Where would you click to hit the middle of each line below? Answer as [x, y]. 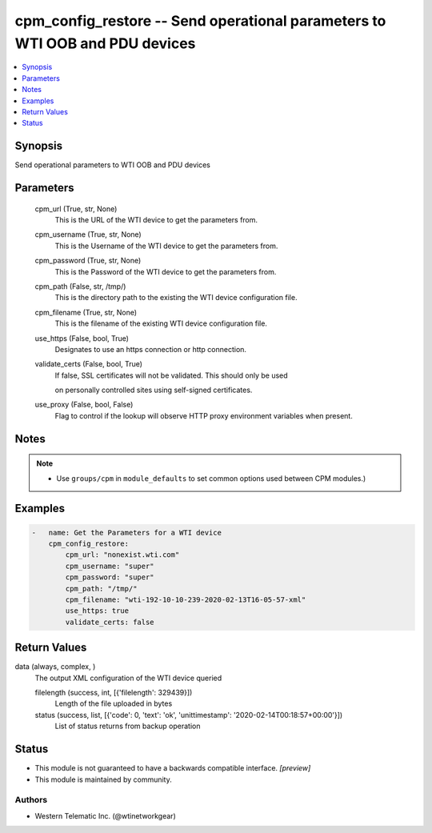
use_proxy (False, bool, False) [84, 405]
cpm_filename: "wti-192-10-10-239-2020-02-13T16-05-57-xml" [186, 600]
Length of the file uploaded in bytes [114, 703]
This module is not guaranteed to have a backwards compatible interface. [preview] [173, 768]
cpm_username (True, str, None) [88, 234]
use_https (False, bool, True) [82, 338]
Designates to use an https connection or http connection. [151, 349]
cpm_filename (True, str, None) [86, 312]
